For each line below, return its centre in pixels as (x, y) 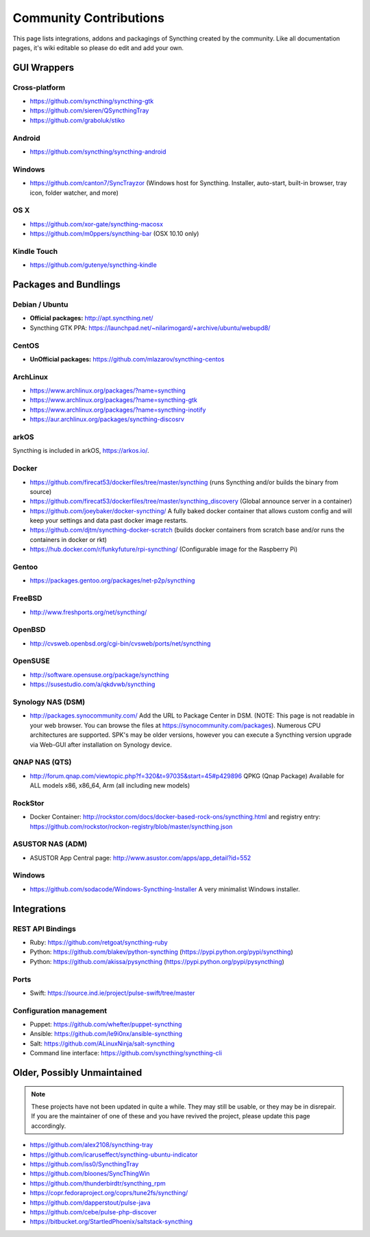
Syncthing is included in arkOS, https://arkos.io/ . (81, 451)
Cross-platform (39, 87)
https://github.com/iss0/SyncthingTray (84, 1164)
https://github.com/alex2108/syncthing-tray (91, 1145)
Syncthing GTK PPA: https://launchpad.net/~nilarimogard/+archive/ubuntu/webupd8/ (150, 328)
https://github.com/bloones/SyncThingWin (90, 1174)
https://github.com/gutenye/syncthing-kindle (93, 265)
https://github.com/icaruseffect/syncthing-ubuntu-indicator (114, 1154)
